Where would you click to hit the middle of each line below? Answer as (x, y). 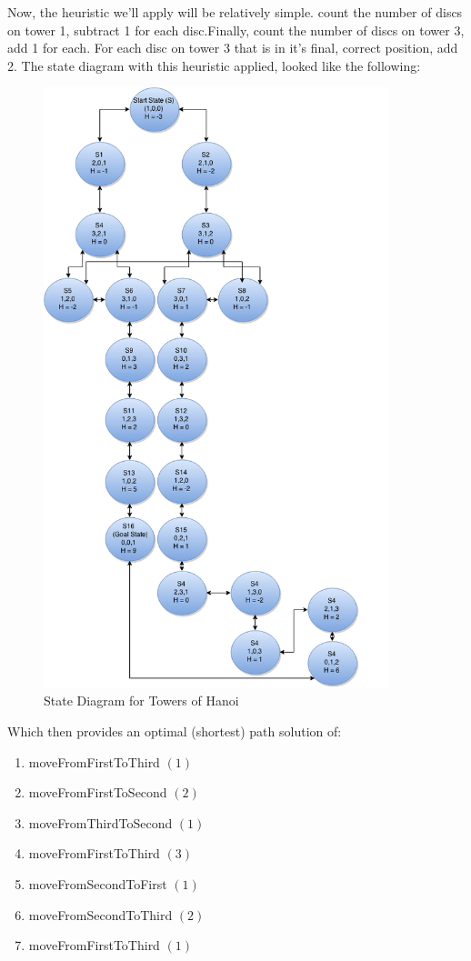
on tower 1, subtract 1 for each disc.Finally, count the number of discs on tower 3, (236, 30)
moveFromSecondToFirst (98, 883)
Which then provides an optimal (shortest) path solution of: (175, 731)
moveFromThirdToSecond (100, 822)
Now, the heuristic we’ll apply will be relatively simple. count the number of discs (235, 12)
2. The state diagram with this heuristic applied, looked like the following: (214, 65)
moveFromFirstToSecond (98, 792)
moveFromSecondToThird (100, 914)
